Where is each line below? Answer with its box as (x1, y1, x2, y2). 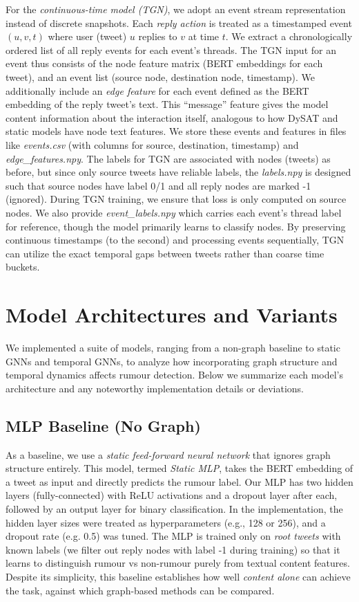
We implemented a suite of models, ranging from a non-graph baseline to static (6, 340, 340, 354)
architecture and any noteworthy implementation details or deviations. (6, 381, 304, 395)
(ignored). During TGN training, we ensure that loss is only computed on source (6, 192, 347, 206)
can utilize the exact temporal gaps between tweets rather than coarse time (6, 246, 324, 260)
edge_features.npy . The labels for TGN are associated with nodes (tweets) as (6, 151, 331, 165)
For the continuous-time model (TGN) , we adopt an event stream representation (6, 2, 346, 16)
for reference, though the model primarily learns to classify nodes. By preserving (6, 219, 346, 233)
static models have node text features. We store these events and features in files (6, 124, 347, 138)
